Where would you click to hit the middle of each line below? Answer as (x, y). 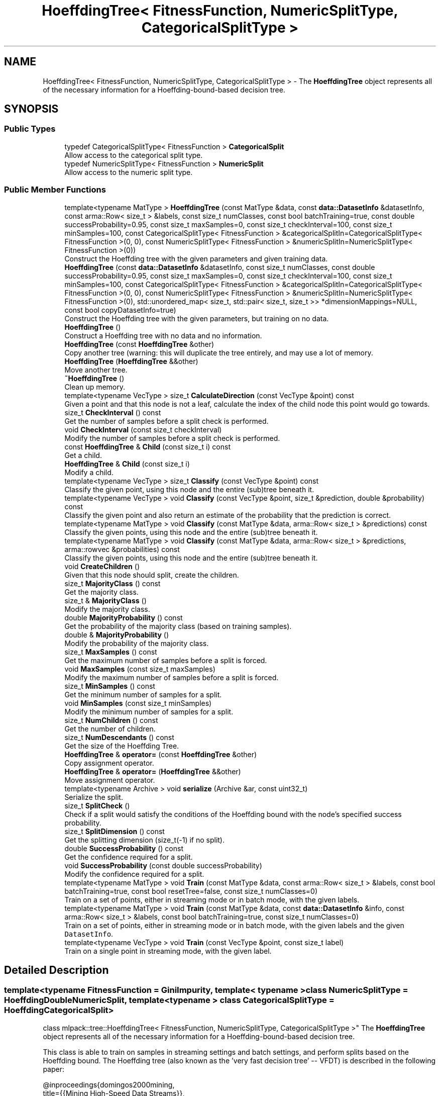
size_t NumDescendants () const (119, 737)
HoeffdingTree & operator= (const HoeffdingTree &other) (161, 754)
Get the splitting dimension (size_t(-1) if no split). (145, 840)
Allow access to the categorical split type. (134, 155)
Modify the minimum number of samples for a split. (149, 711)
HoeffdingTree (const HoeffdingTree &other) (139, 344)
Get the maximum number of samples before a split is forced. (166, 660)
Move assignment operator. (110, 780)
